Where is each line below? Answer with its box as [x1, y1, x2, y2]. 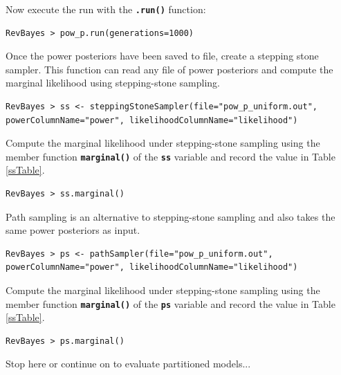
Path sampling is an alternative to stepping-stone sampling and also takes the [6, 209, 335, 223]
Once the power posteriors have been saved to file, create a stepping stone [6, 48, 319, 63]
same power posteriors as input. [6, 223, 140, 237]
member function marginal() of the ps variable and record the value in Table [6, 296, 335, 311]
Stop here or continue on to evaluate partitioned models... [6, 356, 251, 371]
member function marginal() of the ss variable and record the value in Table [6, 149, 335, 163]
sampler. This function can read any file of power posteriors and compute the [6, 62, 333, 76]
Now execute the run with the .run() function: [6, 2, 206, 16]
